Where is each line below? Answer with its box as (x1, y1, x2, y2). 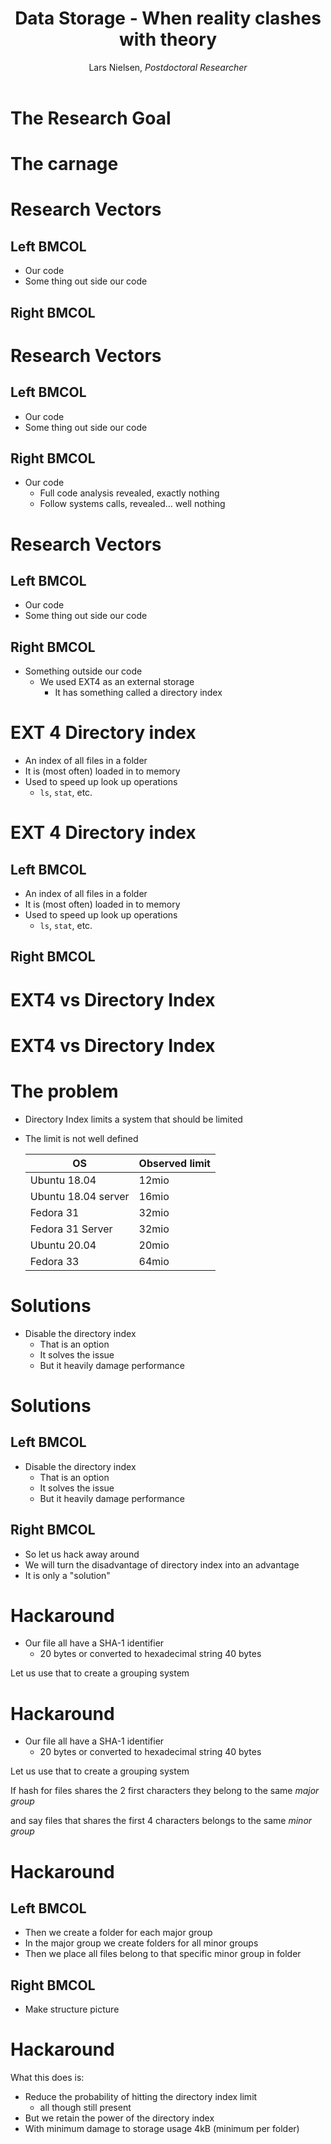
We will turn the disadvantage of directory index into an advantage (24, 1558, 300, 1571)
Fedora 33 (29, 1254, 80, 1268)
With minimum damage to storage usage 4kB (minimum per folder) (24, 2123, 300, 2135)
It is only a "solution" (24, 1569, 111, 1581)
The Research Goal (10, 107, 172, 129)
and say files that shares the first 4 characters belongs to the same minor (10, 1815, 313, 1827)
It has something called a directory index (54, 687, 223, 699)
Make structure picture (24, 2003, 120, 2016)
